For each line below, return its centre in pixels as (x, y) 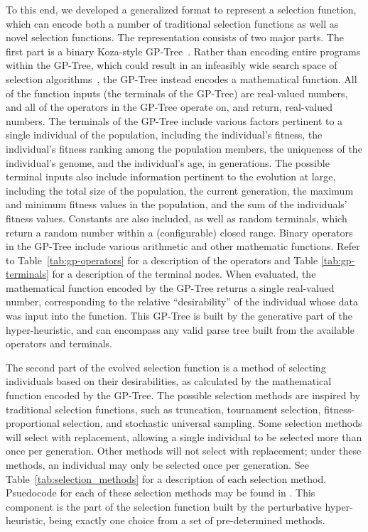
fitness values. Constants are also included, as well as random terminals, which (177, 218)
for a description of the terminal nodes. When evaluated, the (184, 274)
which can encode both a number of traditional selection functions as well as (172, 23)
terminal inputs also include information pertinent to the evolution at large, (171, 177)
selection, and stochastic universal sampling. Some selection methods (212, 423)
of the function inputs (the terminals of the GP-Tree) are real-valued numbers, (177, 93)
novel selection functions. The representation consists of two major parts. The (175, 37)
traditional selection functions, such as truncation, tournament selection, (163, 409)
